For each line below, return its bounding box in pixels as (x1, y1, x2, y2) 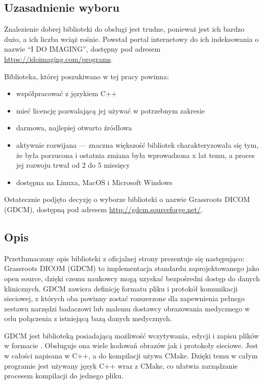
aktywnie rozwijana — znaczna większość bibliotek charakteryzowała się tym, (16, 139, 259, 150)
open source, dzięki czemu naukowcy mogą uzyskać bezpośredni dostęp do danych (4, 273, 260, 283)
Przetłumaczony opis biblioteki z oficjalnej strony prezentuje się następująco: (4, 253, 245, 263)
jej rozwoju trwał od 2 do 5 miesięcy (16, 160, 130, 170)
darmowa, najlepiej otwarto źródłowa (16, 122, 132, 133)
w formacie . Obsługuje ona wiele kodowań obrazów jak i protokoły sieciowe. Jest (4, 340, 258, 351)
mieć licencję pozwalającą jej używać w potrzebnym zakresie (16, 105, 205, 116)
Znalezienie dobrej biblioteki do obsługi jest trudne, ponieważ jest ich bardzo (4, 24, 245, 34)
